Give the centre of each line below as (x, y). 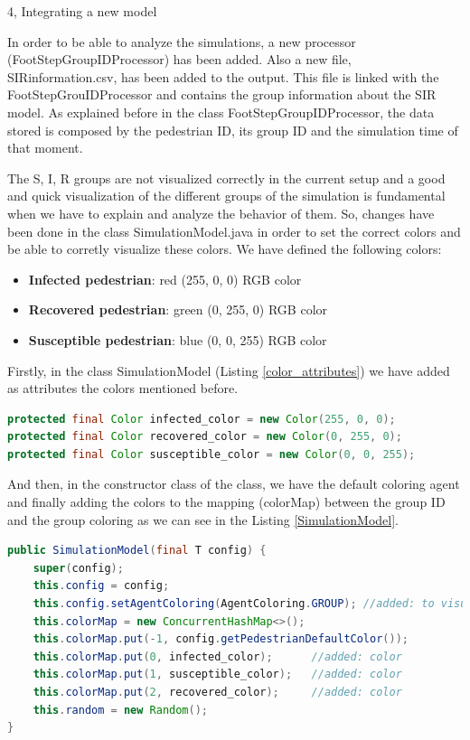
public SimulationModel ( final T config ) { (137, 551)
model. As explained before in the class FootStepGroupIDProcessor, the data (221, 112)
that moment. (45, 148)
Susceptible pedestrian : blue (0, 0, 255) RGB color (178, 339)
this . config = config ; (101, 586)
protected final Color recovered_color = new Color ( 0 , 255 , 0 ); (205, 437)
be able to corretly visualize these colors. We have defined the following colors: (225, 249)
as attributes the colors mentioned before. (123, 388)
